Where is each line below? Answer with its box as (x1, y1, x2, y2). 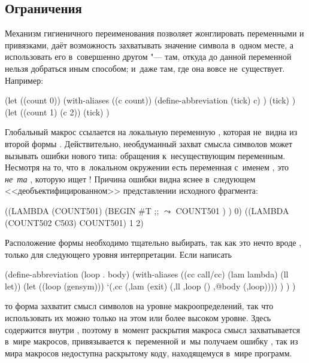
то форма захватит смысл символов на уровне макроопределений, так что (5, 300, 274, 312)
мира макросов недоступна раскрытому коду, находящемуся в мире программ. (5, 346, 292, 359)
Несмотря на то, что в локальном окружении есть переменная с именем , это (5, 161, 289, 173)
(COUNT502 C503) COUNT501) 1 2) (5, 216, 144, 228)
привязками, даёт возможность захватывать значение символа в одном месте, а (5, 38, 294, 51)
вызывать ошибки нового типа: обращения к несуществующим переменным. (5, 149, 286, 161)
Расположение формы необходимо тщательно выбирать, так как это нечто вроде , (5, 236, 302, 249)
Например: (5, 74, 44, 86)
